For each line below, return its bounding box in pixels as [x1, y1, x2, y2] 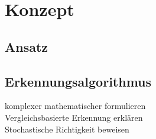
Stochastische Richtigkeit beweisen [5, 123, 129, 135]
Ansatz [5, 37, 48, 55]
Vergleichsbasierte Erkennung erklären [5, 111, 143, 123]
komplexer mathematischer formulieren [5, 100, 146, 112]
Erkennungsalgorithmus [5, 72, 152, 90]
